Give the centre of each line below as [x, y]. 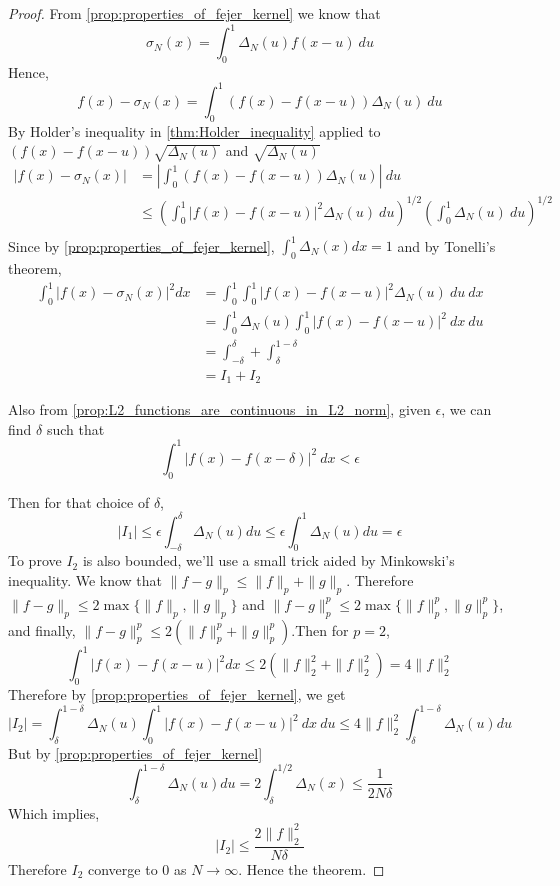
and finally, [42, 629]
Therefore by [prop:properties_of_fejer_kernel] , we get [177, 693]
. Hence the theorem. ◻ [311, 868]
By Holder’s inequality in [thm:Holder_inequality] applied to [194, 130]
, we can [466, 409]
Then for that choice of [79, 501]
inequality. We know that [85, 580]
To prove [35, 560]
